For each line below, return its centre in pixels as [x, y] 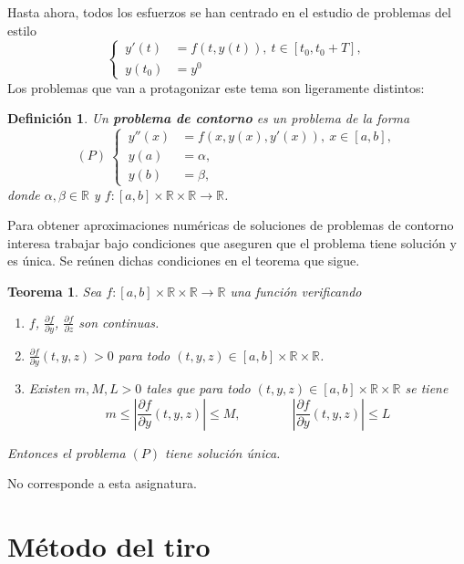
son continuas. [119, 322]
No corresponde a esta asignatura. [103, 483]
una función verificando [296, 291]
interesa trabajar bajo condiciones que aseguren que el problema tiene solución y [232, 242]
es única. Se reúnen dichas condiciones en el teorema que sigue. [184, 261]
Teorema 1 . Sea [55, 291]
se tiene [427, 388]
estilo [22, 30]
